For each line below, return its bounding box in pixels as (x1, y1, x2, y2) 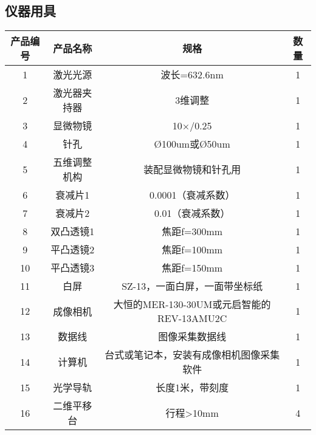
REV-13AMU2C (157, 311, 227, 326)
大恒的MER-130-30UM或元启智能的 (113, 297, 271, 312)
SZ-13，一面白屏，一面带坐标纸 (122, 279, 263, 293)
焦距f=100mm (162, 242, 223, 257)
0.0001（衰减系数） (149, 188, 235, 202)
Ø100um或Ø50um (154, 137, 230, 151)
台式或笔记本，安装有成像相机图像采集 (105, 348, 280, 362)
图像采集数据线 (158, 329, 227, 344)
